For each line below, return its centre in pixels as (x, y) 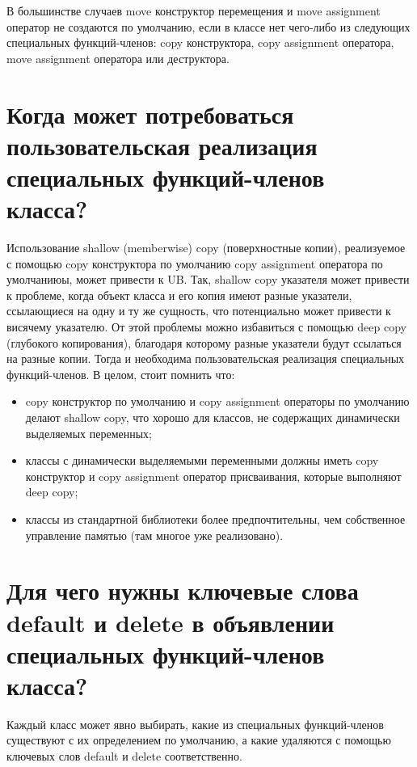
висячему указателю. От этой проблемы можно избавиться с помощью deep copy (206, 327)
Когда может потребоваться (150, 114)
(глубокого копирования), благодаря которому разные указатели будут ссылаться (204, 342)
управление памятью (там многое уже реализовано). (154, 535)
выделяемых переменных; (88, 433)
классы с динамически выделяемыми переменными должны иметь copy (202, 460)
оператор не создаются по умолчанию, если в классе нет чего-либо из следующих (208, 26)
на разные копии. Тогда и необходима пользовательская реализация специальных (206, 358)
